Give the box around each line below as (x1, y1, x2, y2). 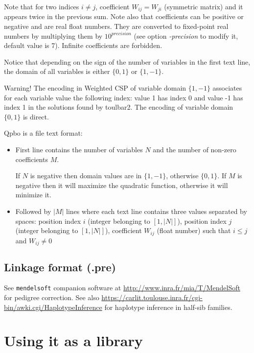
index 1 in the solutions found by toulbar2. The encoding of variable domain (4, 102, 233, 112)
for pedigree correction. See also (4, 292, 99, 302)
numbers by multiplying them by (4, 30, 103, 41)
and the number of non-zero (153, 144, 236, 154)
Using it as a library (4, 330, 143, 351)
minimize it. (15, 189, 51, 200)
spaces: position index (15, 215, 81, 226)
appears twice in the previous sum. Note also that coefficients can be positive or (4, 11, 244, 22)
